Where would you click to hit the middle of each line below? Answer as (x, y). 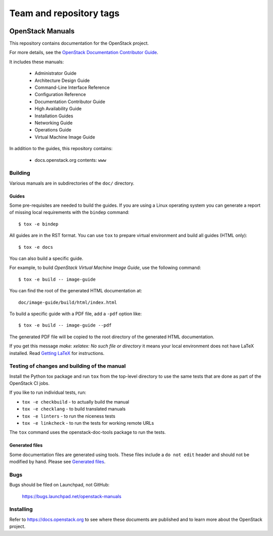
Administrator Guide (56, 73)
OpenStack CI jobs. (30, 383)
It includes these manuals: (37, 62)
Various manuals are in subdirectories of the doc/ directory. (72, 183)
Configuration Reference (60, 95)
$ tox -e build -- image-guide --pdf (65, 325)
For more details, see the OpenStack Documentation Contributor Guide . (84, 53)
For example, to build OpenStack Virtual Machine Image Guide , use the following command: (105, 267)
